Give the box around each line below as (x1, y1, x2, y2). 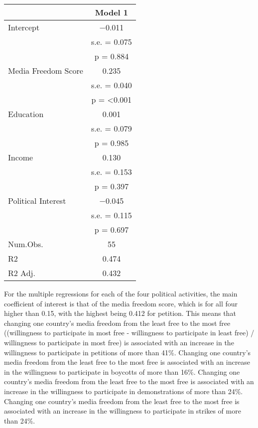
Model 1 (95, 6, 129, 18)
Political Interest (8, 195, 66, 206)
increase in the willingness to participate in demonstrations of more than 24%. (4, 386, 243, 396)
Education (8, 108, 44, 120)
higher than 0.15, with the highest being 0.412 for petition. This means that (4, 308, 236, 318)
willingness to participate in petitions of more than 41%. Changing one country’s (4, 347, 251, 357)
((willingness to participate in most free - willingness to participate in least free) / (4, 327, 255, 338)
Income (8, 151, 33, 163)
